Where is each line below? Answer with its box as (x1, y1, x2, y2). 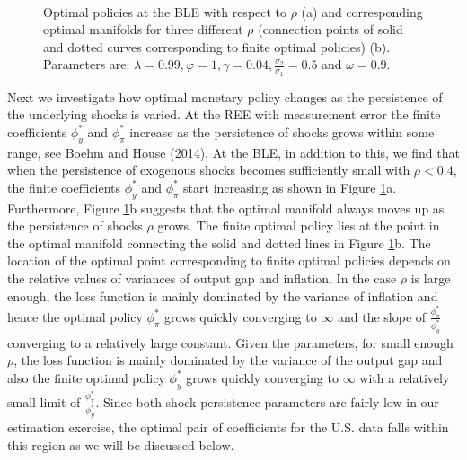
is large (410, 268, 451, 287)
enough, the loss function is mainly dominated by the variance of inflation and (7, 286, 438, 305)
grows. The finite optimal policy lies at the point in (157, 216, 440, 235)
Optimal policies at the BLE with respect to (43, 2, 287, 21)
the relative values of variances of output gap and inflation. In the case (7, 268, 397, 287)
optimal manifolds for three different (43, 20, 243, 39)
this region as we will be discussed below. (7, 436, 234, 455)
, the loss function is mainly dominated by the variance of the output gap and (13, 351, 443, 369)
